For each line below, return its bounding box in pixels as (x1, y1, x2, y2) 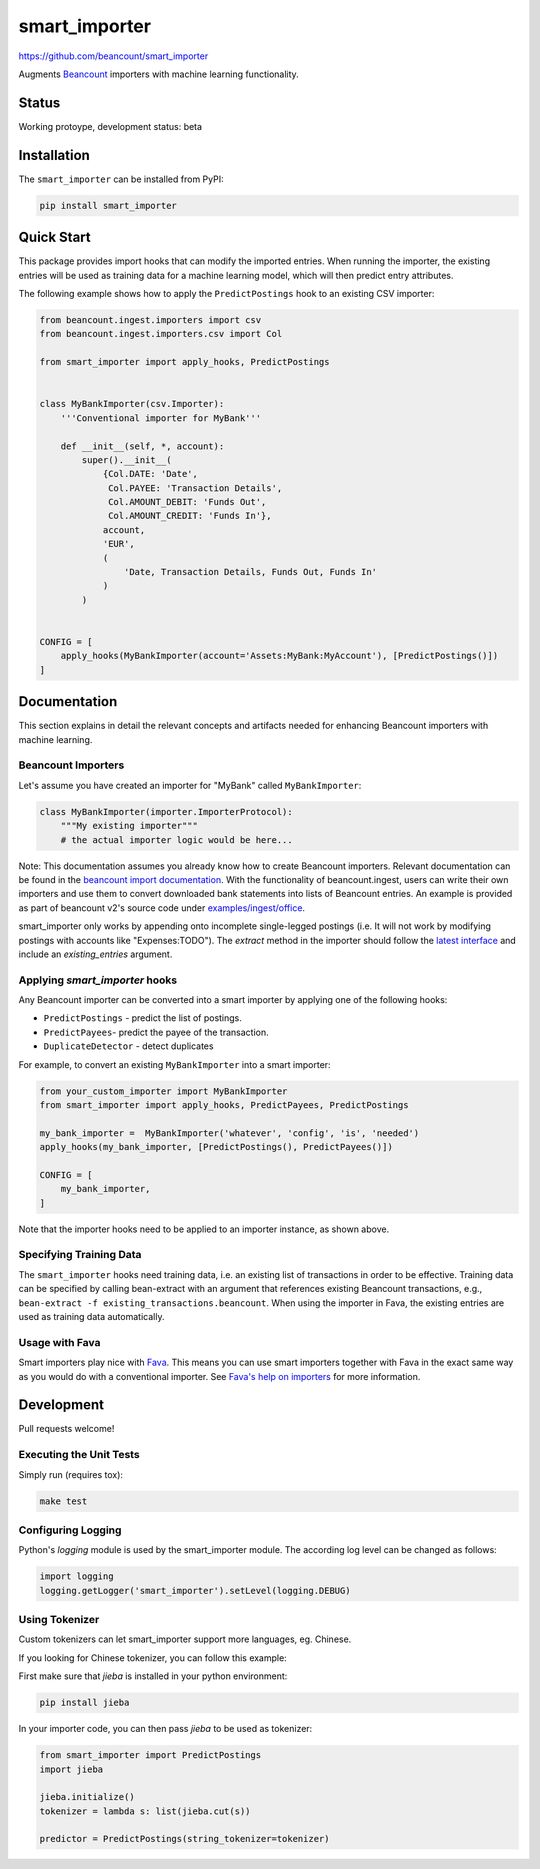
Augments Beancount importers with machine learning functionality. (18, 68, 299, 80)
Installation (18, 146, 90, 164)
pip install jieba (39, 1697, 130, 1709)
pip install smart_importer (39, 200, 177, 211)
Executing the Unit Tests (18, 1448, 140, 1462)
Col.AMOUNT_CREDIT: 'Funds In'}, (108, 510, 272, 522)
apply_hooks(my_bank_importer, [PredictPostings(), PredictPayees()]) (39, 1141, 394, 1153)
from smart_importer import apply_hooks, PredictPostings (39, 356, 330, 368)
